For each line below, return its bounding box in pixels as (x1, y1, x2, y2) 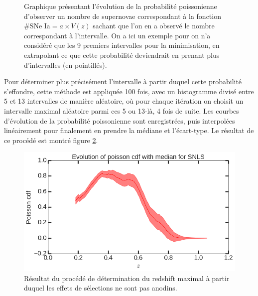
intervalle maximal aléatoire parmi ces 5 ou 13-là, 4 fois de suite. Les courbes (4, 105, 239, 116)
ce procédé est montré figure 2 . (4, 135, 98, 145)
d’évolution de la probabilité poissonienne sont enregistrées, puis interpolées (4, 115, 235, 126)
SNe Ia (29, 23, 50, 30)
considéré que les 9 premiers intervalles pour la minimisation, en (24, 40, 220, 50)
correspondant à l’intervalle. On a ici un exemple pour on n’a (24, 30, 211, 40)
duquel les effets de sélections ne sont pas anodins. (24, 283, 177, 293)
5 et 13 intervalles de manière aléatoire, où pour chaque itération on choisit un (4, 96, 244, 106)
